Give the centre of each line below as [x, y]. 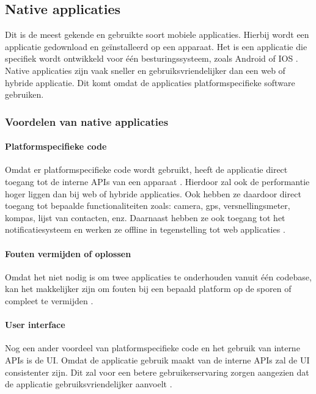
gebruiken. [24, 94]
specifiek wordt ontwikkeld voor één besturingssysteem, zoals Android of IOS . [152, 58]
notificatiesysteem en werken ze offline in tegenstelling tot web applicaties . [145, 229]
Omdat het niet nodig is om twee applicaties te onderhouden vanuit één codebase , [158, 276]
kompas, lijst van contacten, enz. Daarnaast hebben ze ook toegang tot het [145, 217]
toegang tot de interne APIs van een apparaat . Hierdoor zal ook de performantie [157, 181]
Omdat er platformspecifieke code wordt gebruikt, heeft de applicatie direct [146, 170]
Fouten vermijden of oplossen [68, 253]
